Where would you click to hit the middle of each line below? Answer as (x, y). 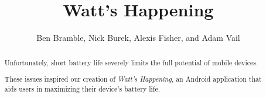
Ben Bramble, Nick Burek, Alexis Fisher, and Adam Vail (138, 38)
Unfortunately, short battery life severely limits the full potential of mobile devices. (131, 62)
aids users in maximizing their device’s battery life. (82, 88)
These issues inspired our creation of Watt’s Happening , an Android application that (133, 79)
